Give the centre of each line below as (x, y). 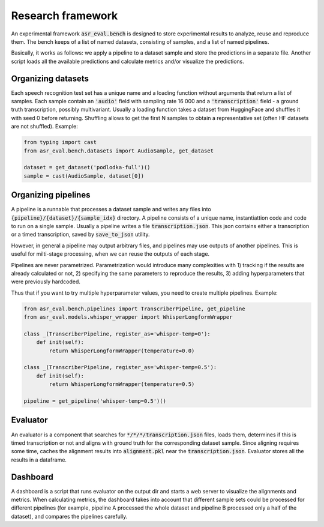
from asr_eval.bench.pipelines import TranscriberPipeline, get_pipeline (134, 309)
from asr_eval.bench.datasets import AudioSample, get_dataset (119, 151)
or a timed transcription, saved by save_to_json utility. (80, 235)
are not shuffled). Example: (44, 127)
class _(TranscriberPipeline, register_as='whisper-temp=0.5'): (120, 367)
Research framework (64, 16)
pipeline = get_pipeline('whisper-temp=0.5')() (95, 401)
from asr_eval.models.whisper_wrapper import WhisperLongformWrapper (128, 317)
